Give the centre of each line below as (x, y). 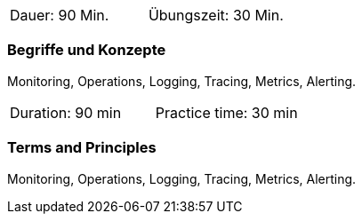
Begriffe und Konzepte (87, 50)
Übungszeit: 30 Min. (216, 15)
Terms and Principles (82, 148)
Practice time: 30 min (226, 112)
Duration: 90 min (66, 112)
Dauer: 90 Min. (60, 15)
